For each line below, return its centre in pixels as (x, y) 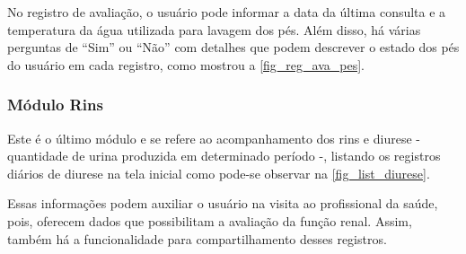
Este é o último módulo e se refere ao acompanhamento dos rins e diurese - (214, 138)
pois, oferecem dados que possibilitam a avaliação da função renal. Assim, (210, 220)
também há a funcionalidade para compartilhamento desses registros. (197, 238)
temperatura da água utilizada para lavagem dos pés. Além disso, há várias (214, 29)
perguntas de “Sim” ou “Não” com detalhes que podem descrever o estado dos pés (233, 47)
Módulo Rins (55, 105)
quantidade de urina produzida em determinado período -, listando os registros (224, 156)
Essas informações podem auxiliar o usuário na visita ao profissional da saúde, (223, 203)
